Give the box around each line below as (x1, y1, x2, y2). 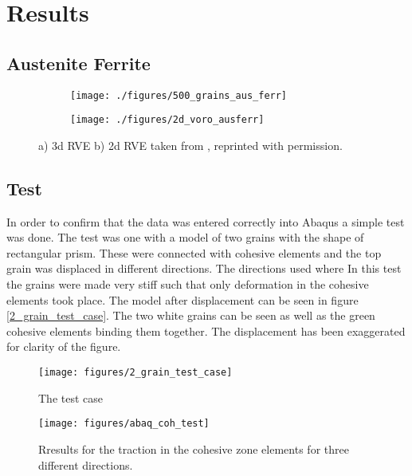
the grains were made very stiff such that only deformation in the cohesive (6, 276, 369, 293)
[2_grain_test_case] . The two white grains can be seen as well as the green (6, 307, 375, 324)
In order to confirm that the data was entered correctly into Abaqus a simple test (6, 213, 405, 230)
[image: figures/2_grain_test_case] (38, 367, 233, 379)
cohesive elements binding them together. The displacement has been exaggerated (6, 322, 406, 339)
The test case (38, 389, 104, 406)
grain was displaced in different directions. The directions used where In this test (6, 260, 402, 277)
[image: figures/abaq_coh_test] (38, 418, 210, 430)
